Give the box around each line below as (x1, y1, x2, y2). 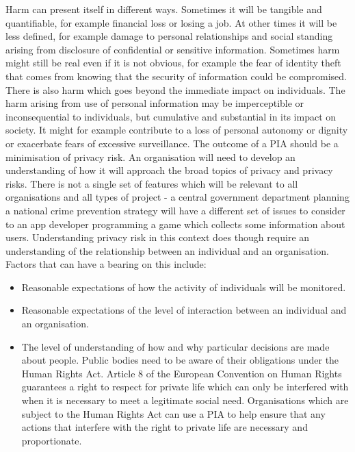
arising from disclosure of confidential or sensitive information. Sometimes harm (5, 42, 340, 56)
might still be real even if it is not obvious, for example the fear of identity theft (5, 55, 341, 70)
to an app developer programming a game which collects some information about (5, 216, 345, 231)
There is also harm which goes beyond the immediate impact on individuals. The (5, 82, 345, 97)
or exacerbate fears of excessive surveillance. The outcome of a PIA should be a (5, 136, 339, 150)
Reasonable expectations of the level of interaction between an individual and (21, 303, 347, 317)
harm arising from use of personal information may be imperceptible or (5, 96, 304, 110)
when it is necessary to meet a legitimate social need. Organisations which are (21, 393, 349, 407)
